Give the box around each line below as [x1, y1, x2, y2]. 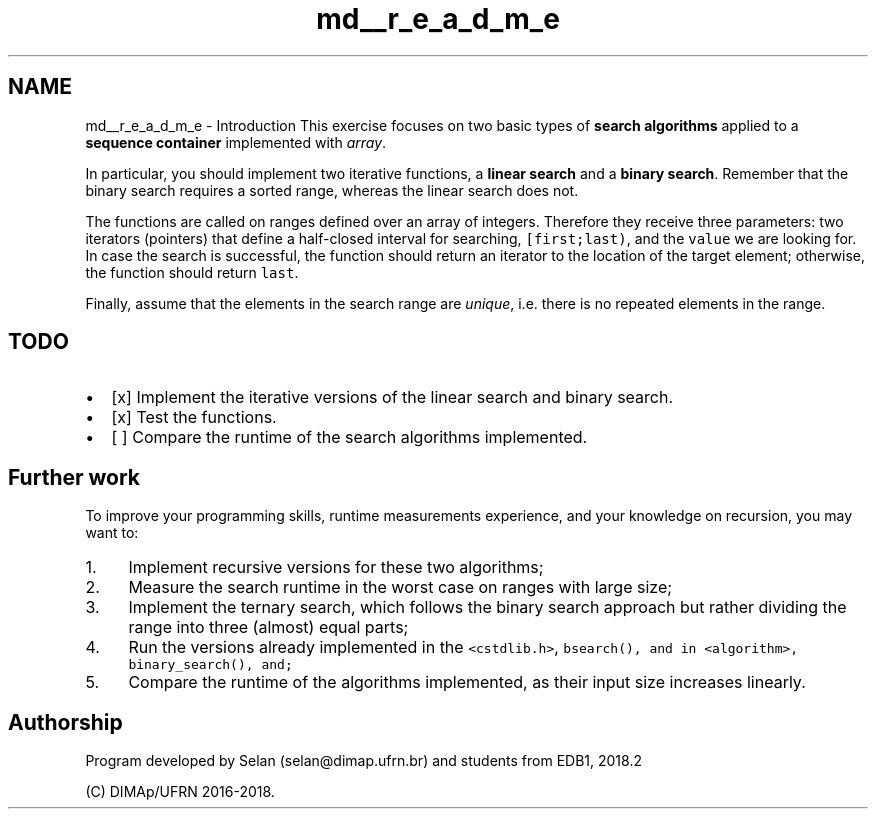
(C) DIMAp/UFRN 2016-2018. [85, 783, 275, 801]
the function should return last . [85, 263, 299, 281]
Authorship [8, 709, 123, 735]
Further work [8, 464, 141, 490]
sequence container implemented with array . [85, 133, 387, 151]
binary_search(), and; [128, 657, 293, 673]
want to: [85, 524, 139, 542]
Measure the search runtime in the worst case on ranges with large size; [128, 577, 673, 598]
